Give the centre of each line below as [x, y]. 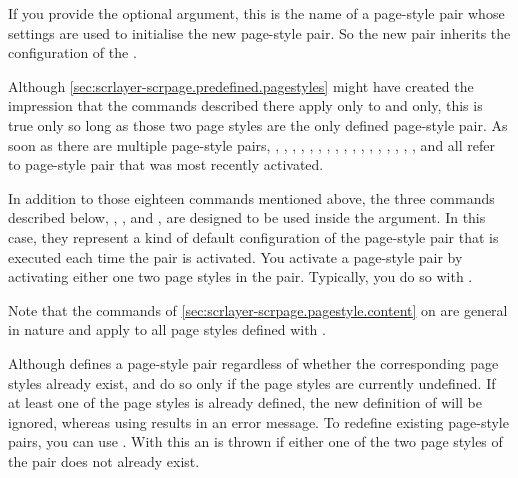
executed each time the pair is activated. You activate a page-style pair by [235, 256]
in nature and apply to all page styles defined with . [167, 329]
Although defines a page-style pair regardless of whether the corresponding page [253, 362]
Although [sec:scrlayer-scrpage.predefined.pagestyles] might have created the [241, 85]
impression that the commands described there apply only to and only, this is [245, 105]
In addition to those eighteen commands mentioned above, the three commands [251, 197]
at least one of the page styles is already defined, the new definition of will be [245, 402]
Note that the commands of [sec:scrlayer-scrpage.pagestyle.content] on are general [258, 309]
